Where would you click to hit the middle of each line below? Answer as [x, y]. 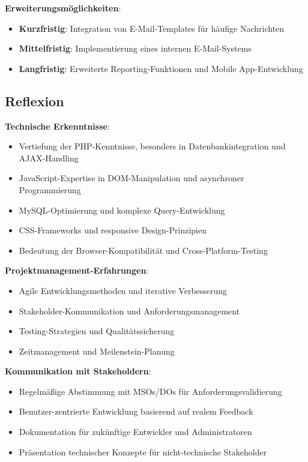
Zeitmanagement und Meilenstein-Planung [97, 351]
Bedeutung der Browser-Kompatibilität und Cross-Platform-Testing [143, 250]
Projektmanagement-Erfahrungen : [77, 270]
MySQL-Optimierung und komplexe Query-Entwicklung [122, 210]
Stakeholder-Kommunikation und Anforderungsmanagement [129, 310]
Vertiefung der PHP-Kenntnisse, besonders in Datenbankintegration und [152, 146]
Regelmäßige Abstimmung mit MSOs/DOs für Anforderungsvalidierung [150, 391]
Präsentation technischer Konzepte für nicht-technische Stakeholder [143, 451]
